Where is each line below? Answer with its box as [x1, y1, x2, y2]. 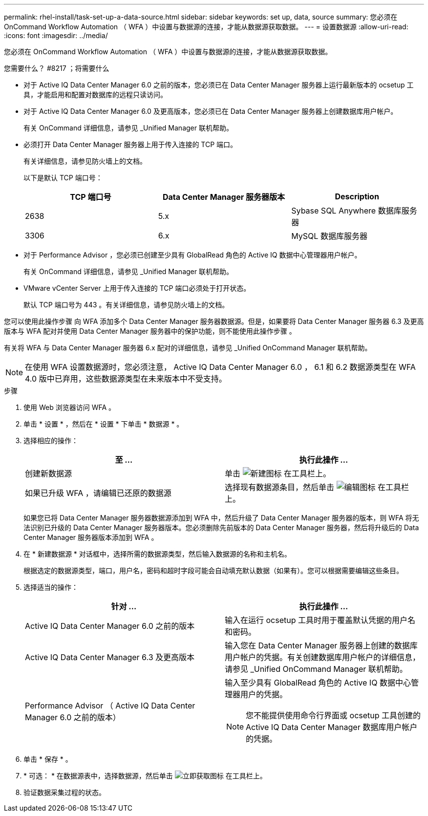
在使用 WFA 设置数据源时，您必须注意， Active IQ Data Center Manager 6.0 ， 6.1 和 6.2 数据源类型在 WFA [25, 362, 416, 372]
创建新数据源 [25, 469, 72, 478]
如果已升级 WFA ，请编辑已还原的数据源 [25, 488, 171, 498]
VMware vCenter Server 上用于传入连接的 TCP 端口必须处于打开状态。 [23, 284, 251, 292]
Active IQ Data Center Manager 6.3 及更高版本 [25, 652, 195, 662]
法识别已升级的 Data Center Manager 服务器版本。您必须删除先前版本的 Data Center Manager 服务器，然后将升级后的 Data [23, 523, 419, 532]
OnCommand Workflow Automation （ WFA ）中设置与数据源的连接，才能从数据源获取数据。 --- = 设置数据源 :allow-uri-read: [4, 22, 408, 31]
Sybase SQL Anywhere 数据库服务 [291, 206, 417, 215]
